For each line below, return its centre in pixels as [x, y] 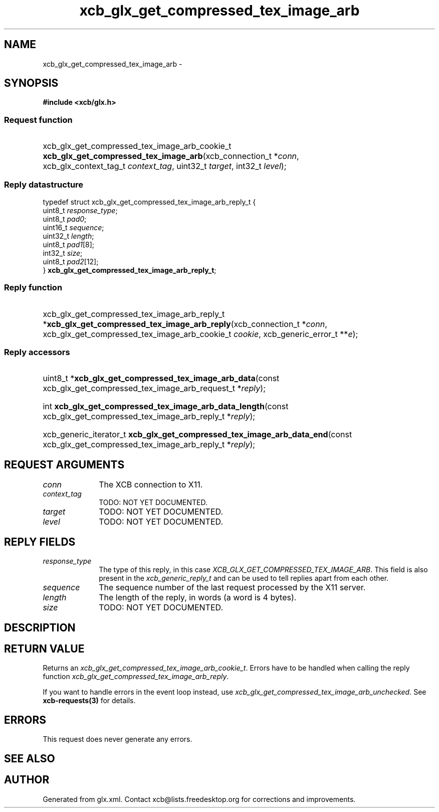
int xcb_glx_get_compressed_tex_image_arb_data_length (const [166, 407]
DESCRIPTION [40, 627]
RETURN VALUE [44, 648]
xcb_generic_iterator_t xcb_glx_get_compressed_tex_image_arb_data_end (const [197, 435]
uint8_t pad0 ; [65, 219]
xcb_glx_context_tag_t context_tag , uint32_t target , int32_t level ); [165, 166]
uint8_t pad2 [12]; [71, 261]
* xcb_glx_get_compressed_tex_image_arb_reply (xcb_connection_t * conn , [185, 324]
